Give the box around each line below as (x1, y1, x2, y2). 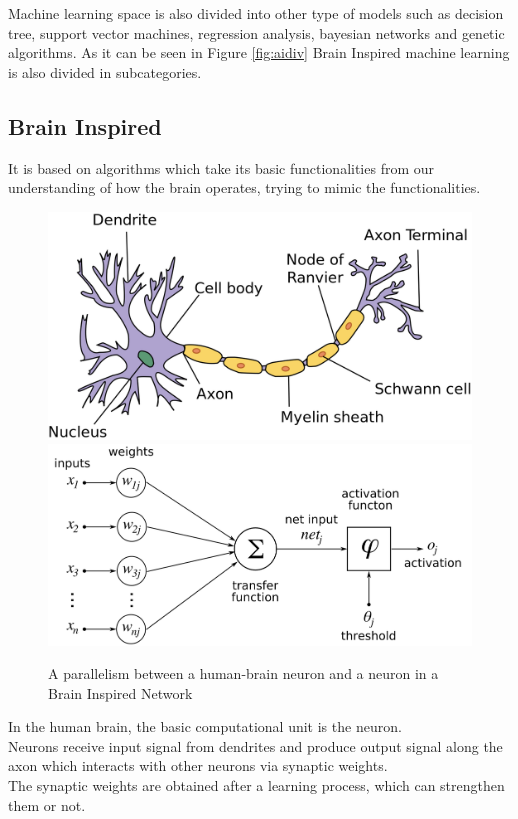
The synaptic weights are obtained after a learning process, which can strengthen (8, 775, 505, 796)
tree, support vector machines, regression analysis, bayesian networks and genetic (8, 22, 505, 43)
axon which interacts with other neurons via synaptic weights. (8, 755, 388, 776)
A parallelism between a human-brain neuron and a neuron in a (48, 663, 439, 684)
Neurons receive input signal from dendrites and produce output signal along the (8, 735, 503, 756)
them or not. (8, 794, 86, 815)
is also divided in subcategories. (8, 61, 202, 82)
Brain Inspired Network (48, 682, 193, 703)
